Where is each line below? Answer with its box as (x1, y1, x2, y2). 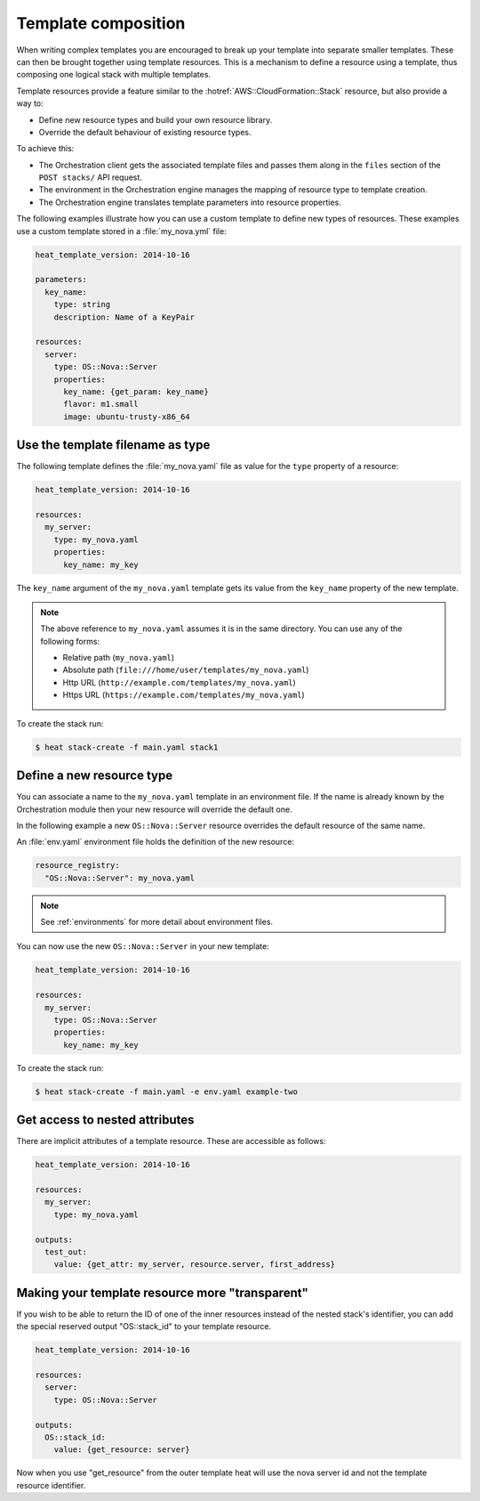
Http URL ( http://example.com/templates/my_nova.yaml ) (62, 677, 297, 687)
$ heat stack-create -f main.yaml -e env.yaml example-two (35, 1086, 298, 1097)
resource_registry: (35, 860, 120, 871)
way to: (16, 98, 44, 109)
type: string (53, 299, 111, 310)
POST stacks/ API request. (38, 172, 142, 183)
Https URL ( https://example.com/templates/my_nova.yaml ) (62, 690, 306, 701)
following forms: (40, 636, 100, 646)
